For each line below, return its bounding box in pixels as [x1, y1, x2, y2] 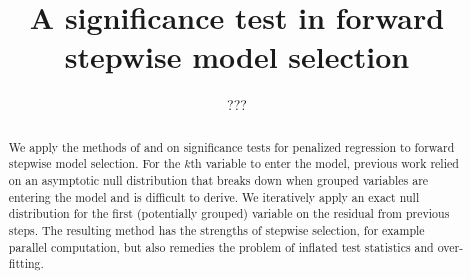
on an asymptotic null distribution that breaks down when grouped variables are [8, 172, 429, 189]
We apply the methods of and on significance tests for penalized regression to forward [8, 138, 455, 155]
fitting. [8, 255, 44, 272]
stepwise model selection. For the [8, 155, 181, 172]
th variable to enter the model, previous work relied [190, 155, 459, 172]
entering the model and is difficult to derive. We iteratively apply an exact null [8, 188, 420, 205]
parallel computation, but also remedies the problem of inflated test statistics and [8, 238, 434, 255]
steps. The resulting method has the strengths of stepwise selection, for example [8, 221, 425, 238]
